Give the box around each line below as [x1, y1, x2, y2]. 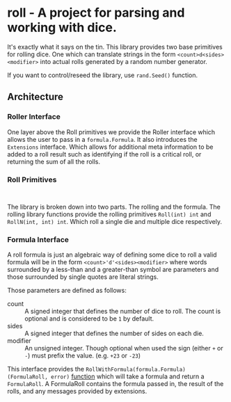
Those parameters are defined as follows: [7, 287, 127, 295]
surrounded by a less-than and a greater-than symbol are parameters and [7, 266, 219, 274]
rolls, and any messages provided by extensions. [7, 387, 148, 396]
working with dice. [7, 19, 117, 35]
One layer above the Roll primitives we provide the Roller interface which [7, 127, 216, 136]
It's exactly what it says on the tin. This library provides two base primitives [7, 42, 223, 51]
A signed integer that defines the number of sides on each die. [24, 329, 204, 338]
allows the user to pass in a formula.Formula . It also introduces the [7, 135, 198, 143]
